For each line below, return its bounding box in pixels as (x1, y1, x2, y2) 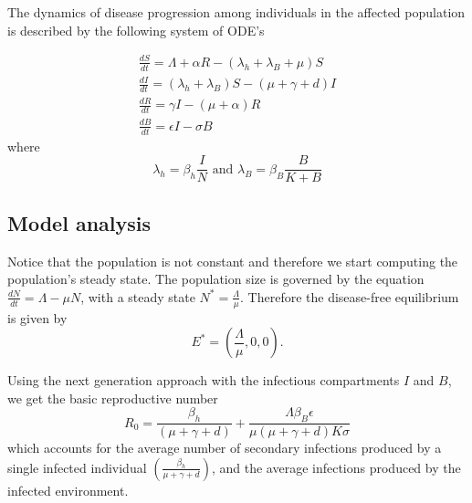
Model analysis (7, 208, 152, 236)
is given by (7, 308, 68, 327)
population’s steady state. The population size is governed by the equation (7, 269, 425, 288)
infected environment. (7, 480, 129, 499)
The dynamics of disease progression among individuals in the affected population (7, 3, 466, 21)
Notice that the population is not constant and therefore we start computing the (7, 251, 458, 270)
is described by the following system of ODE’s (7, 20, 265, 39)
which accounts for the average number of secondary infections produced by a (7, 438, 442, 457)
